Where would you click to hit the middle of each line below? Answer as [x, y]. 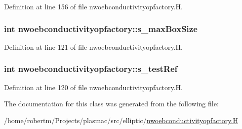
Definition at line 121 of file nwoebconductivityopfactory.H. [93, 47]
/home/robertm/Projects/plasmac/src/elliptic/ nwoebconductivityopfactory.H [121, 120]
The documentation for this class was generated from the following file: [111, 104]
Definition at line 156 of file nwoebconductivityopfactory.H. [93, 6]
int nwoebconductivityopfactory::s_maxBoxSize [101, 28]
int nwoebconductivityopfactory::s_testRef [91, 69]
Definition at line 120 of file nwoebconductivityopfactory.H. [93, 87]
